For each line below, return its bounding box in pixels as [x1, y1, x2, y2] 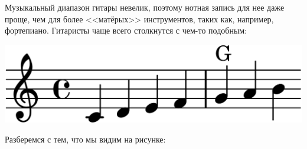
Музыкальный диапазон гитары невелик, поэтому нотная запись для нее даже [5, 1, 285, 13]
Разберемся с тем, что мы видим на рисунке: [5, 133, 166, 145]
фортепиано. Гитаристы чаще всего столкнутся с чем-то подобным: [5, 24, 247, 37]
